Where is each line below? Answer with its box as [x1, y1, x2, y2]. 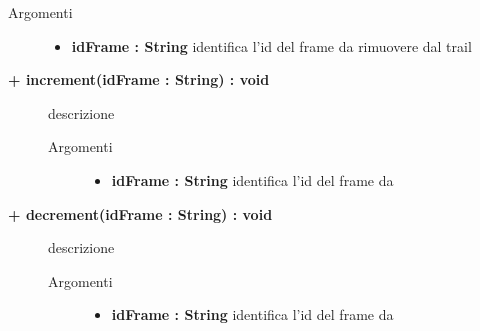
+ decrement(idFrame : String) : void [8, 203, 273, 224]
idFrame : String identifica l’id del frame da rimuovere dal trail [71, 35, 472, 56]
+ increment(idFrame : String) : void [8, 69, 270, 90]
